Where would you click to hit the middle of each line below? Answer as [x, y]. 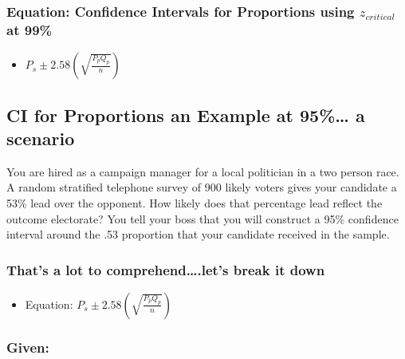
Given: [28, 347]
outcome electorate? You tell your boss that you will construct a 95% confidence [202, 218]
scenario [41, 138]
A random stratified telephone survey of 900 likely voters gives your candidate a [202, 187]
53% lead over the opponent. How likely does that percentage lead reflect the [195, 202]
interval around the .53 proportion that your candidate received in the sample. [198, 234]
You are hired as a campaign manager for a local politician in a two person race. [203, 171]
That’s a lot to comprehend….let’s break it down [166, 269]
